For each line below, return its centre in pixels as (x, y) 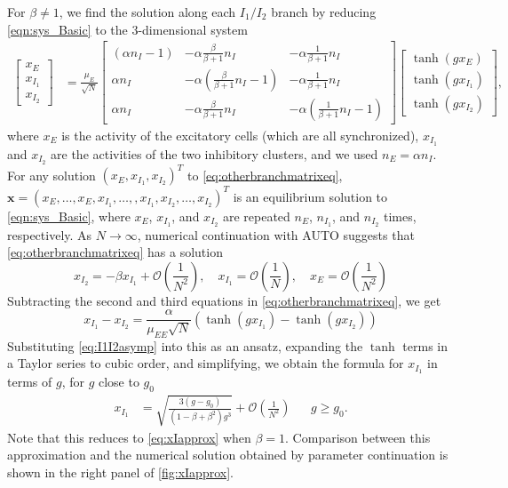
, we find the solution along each (147, 12)
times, (400, 216)
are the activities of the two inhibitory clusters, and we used (214, 153)
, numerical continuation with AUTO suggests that (276, 234)
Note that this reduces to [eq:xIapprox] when (129, 437)
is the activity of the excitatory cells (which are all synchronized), (240, 135)
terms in (425, 345)
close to (119, 382)
